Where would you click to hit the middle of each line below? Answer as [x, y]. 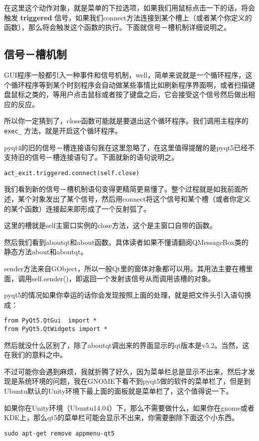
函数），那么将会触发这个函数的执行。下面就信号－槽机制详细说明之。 [117, 27]
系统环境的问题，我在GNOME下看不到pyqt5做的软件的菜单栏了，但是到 [134, 381]
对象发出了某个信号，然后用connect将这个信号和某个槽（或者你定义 [141, 199]
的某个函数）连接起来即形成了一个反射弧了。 [77, 208]
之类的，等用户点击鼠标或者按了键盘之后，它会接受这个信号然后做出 [136, 94]
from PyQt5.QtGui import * [51, 321]
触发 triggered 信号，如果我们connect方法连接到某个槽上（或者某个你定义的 [128, 17]
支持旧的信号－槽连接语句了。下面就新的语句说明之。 [91, 157]
